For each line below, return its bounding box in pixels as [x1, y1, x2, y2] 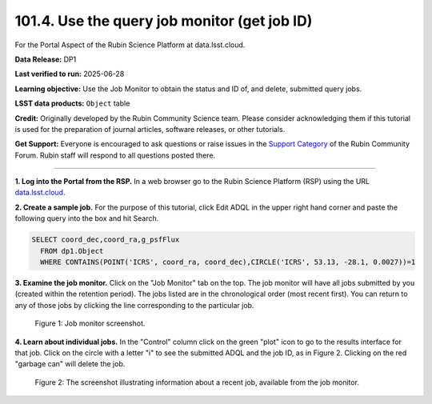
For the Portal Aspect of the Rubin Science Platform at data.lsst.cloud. [14, 40, 246, 50]
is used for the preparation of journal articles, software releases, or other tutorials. [14, 124, 286, 134]
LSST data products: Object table [14, 98, 130, 108]
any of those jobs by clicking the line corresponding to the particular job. [14, 300, 254, 310]
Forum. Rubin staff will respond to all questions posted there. [14, 150, 216, 160]
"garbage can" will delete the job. [14, 359, 126, 369]
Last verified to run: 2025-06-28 [14, 69, 125, 79]
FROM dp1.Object [40, 246, 104, 255]
